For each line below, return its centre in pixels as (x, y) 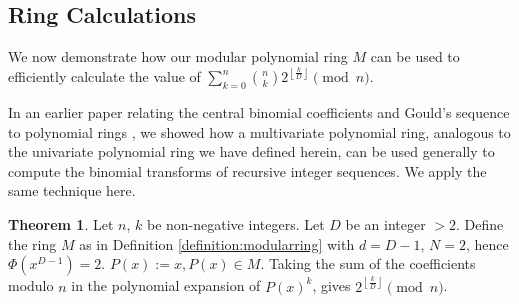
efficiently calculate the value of (104, 76)
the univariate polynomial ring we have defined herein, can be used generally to (251, 151)
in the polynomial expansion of (166, 285)
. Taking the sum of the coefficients (368, 263)
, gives (331, 285)
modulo (31, 285)
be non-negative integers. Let (235, 224)
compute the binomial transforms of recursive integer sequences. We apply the (247, 170)
